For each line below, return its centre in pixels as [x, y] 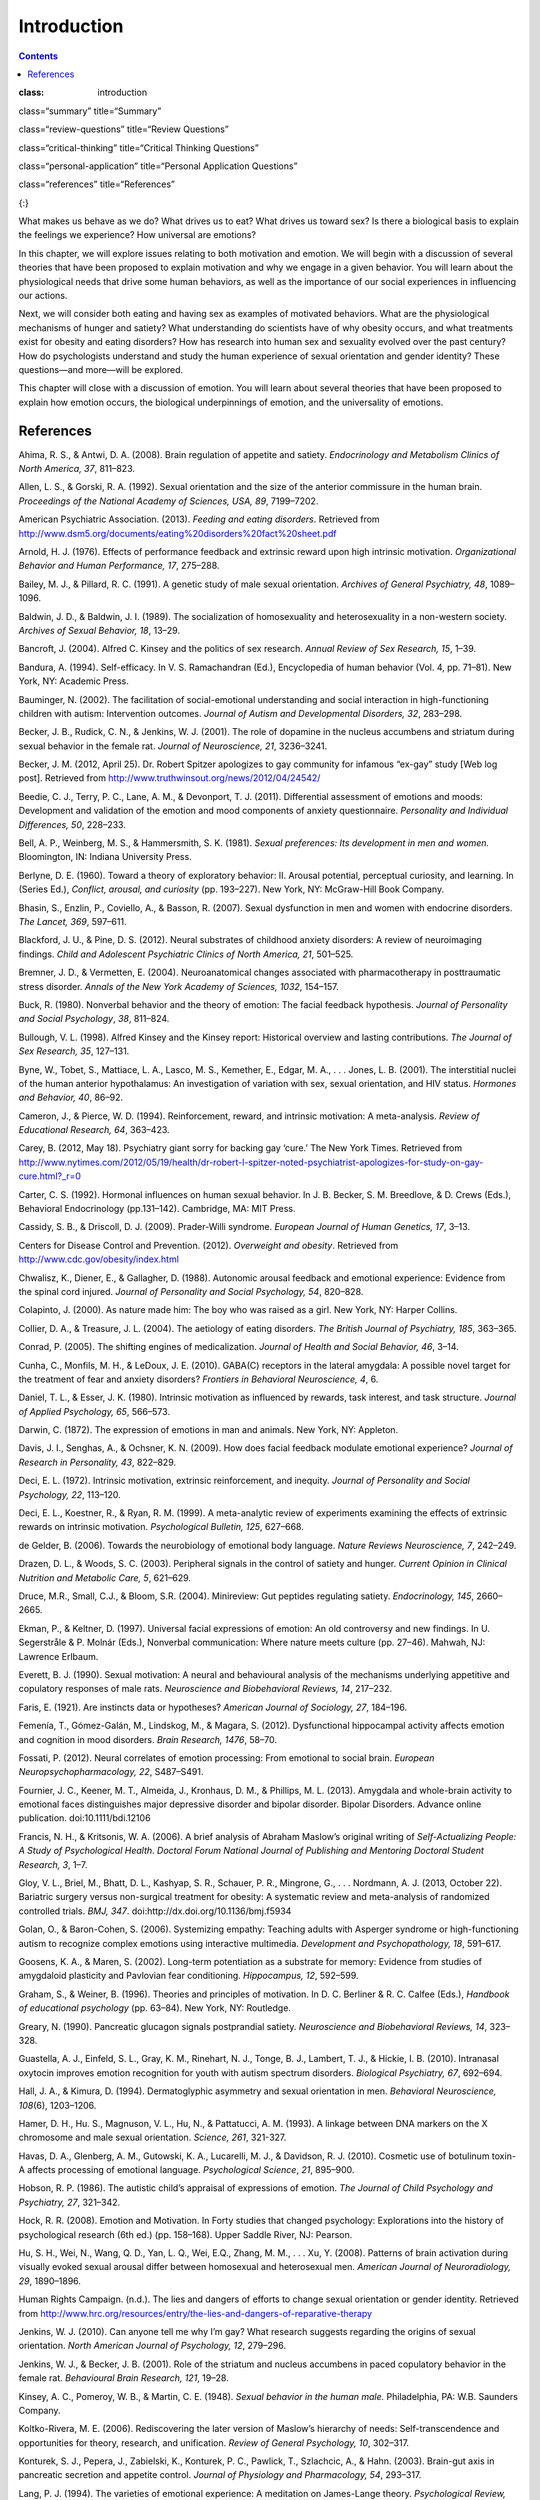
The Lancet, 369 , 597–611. [72, 921]
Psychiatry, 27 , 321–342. [69, 2202]
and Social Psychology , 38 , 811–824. [94, 1019]
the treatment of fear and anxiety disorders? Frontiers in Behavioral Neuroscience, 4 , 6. [198, 1379]
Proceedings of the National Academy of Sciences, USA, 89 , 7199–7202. [168, 501]
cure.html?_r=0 [50, 1176]
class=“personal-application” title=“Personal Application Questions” [158, 166]
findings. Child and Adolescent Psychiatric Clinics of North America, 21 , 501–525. [186, 954]
